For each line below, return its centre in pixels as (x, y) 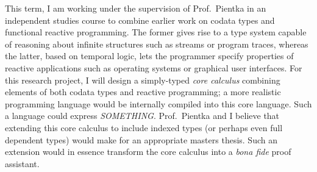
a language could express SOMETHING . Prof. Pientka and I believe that (142, 116)
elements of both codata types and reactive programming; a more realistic (143, 92)
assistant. (22, 163)
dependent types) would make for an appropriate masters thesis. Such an (141, 139)
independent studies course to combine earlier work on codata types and (140, 20)
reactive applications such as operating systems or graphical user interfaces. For (154, 67)
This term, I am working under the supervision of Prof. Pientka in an (136, 8)
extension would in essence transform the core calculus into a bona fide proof (148, 152)
